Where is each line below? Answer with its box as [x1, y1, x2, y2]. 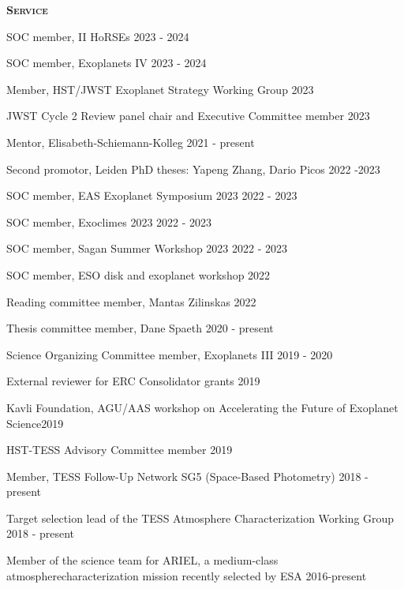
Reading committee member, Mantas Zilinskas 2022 [6, 293, 256, 310]
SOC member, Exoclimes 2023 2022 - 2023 [6, 213, 212, 230]
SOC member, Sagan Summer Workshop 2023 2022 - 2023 [6, 240, 288, 257]
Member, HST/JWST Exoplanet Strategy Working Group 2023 [6, 81, 314, 97]
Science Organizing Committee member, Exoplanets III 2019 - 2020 [6, 346, 333, 362]
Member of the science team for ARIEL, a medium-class [6, 552, 279, 568]
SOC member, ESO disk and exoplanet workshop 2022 [6, 266, 271, 283]
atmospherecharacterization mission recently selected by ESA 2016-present [6, 567, 367, 583]
